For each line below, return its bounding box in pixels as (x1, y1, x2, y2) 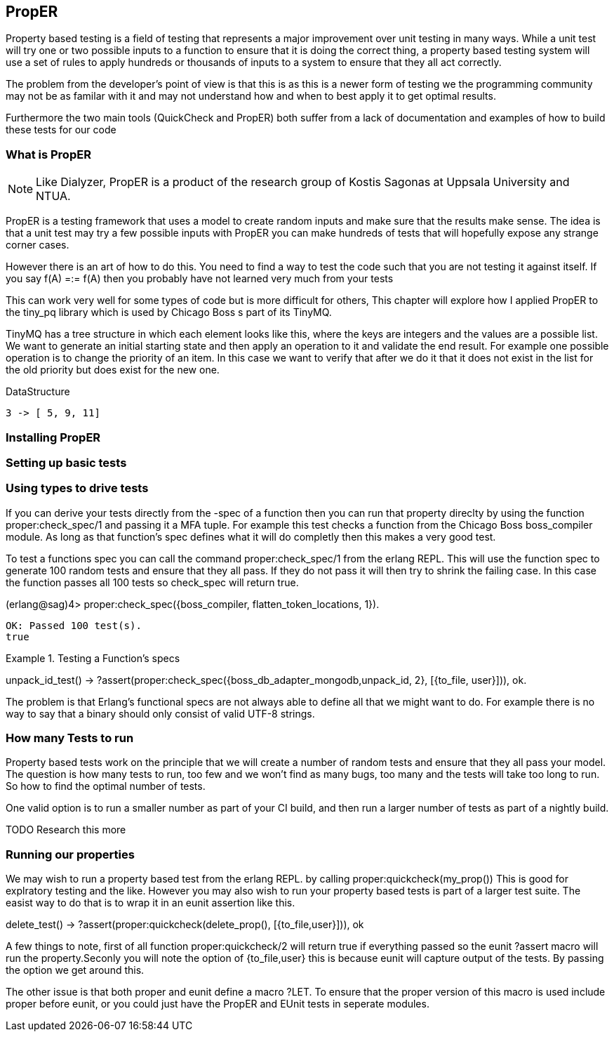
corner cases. (6, 239, 69, 251)
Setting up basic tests (6, 455, 127, 470)
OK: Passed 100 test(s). (6, 619, 142, 631)
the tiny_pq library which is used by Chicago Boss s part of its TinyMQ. (6, 306, 332, 319)
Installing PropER (6, 430, 101, 444)
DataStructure (6, 385, 70, 398)
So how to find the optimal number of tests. (6, 780, 206, 793)
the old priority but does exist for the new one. (6, 364, 220, 376)
